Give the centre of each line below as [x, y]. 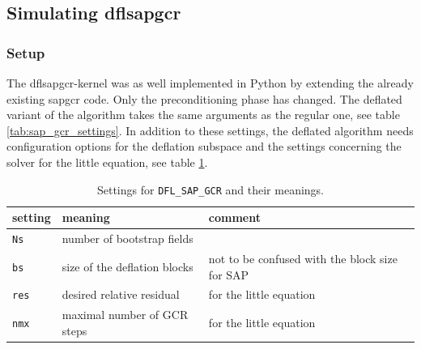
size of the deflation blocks [128, 266]
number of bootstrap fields [128, 238]
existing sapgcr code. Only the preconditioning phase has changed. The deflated [204, 98]
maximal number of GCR [125, 315]
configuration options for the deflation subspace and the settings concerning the [204, 146]
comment [235, 217]
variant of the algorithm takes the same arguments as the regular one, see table [203, 115]
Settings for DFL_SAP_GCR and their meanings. [210, 189]
